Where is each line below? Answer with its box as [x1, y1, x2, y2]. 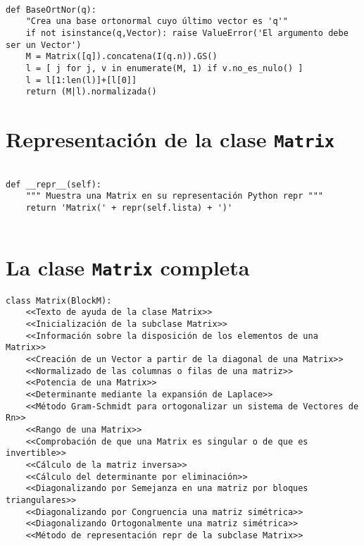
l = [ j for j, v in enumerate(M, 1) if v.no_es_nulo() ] [25, 63, 303, 73]
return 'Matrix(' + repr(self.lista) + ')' [25, 203, 233, 213]
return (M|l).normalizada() [25, 87, 157, 97]
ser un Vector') [6, 39, 82, 50]
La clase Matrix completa [6, 252, 250, 281]
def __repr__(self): [6, 179, 102, 190]
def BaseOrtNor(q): [6, 4, 96, 15]
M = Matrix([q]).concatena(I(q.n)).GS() [25, 51, 218, 62]
